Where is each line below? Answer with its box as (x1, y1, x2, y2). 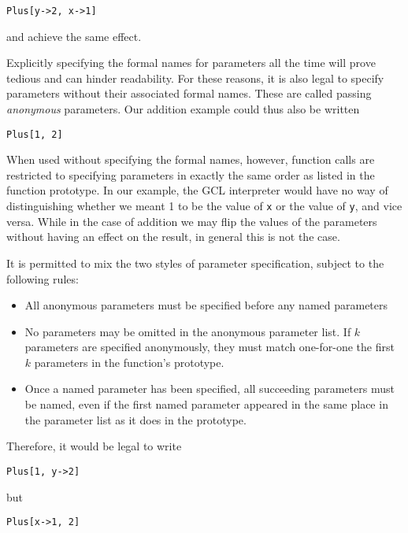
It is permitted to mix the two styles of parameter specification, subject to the (6, 254, 384, 271)
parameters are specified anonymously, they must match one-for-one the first (24, 339, 395, 355)
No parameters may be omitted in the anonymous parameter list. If (24, 323, 351, 339)
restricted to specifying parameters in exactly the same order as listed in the (6, 166, 375, 183)
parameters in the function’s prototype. (34, 353, 224, 370)
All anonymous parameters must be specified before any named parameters (24, 297, 388, 313)
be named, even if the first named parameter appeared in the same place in (24, 396, 388, 413)
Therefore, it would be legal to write (6, 438, 182, 454)
